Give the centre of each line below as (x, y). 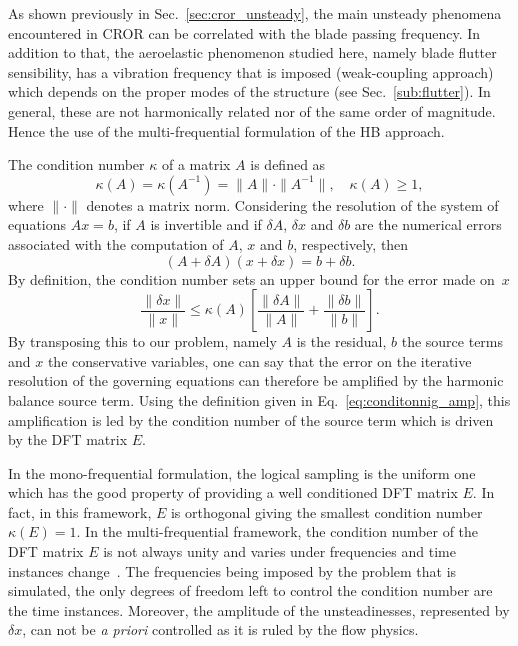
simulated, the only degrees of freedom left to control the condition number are (250, 590)
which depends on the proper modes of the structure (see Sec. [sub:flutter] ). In (249, 91)
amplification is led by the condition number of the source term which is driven (251, 419)
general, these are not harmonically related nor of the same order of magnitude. (252, 110)
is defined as (288, 164)
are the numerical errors (428, 224)
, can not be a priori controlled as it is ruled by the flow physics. (220, 629)
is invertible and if (206, 224)
